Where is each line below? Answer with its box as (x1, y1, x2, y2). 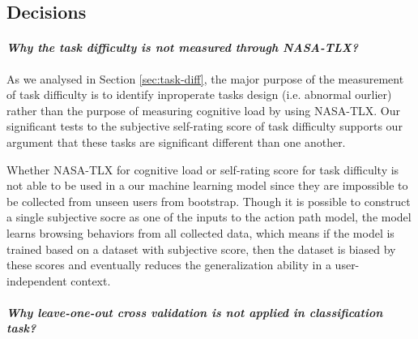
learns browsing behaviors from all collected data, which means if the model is (6, 224, 395, 241)
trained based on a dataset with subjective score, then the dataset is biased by (6, 240, 396, 257)
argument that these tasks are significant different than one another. (6, 133, 346, 150)
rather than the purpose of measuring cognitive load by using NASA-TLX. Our (6, 101, 400, 118)
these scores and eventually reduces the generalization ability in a (6, 256, 331, 273)
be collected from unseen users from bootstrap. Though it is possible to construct (6, 192, 411, 209)
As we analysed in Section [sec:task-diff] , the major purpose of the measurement (6, 70, 404, 87)
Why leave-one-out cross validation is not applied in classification (6, 303, 383, 320)
